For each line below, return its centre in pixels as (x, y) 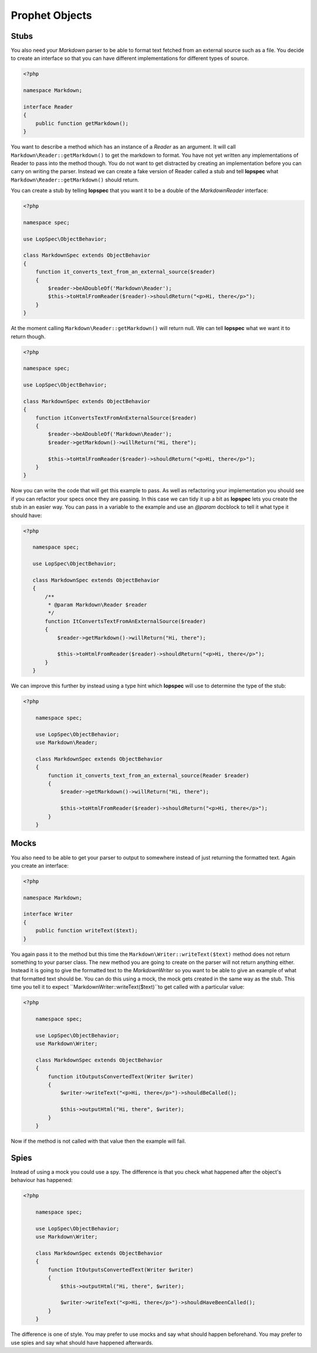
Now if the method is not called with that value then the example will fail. (98, 1141)
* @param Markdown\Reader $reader (97, 605)
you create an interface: (40, 865)
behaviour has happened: (42, 1180)
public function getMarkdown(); (82, 123)
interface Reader (48, 107)
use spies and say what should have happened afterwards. (82, 1342)
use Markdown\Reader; (67, 743)
